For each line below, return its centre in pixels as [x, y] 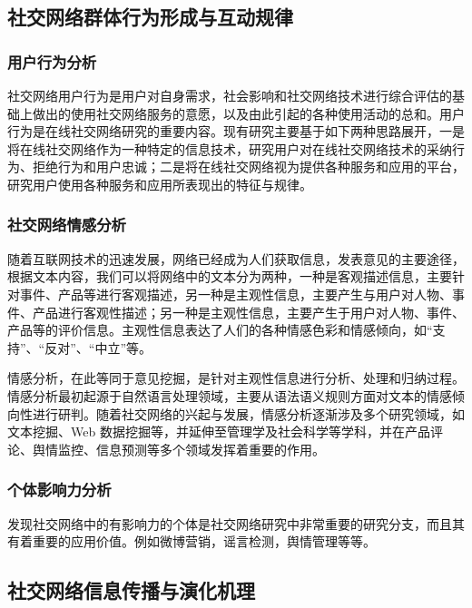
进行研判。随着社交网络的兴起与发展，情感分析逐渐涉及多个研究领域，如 [248, 413]
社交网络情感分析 [67, 225]
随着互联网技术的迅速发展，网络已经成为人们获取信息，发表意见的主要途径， [236, 258]
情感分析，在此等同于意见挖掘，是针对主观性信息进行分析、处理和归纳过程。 [236, 378]
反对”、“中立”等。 [98, 347]
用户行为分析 [52, 61]
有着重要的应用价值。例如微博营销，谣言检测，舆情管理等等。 [192, 541]
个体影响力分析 [59, 490]
